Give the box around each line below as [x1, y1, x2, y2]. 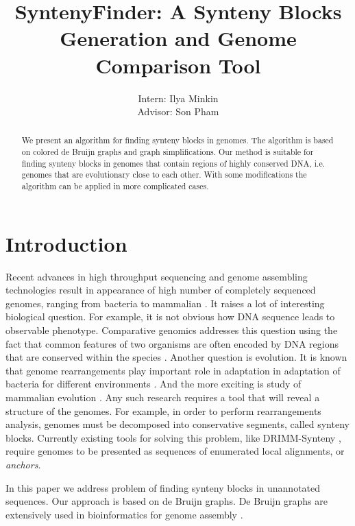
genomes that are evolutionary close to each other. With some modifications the [21, 169, 307, 180]
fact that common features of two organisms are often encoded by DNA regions [5, 336, 339, 350]
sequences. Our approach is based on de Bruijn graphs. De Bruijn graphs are [5, 494, 328, 508]
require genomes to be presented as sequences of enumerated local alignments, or [5, 444, 345, 458]
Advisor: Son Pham [137, 104, 219, 119]
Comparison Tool [95, 51, 261, 79]
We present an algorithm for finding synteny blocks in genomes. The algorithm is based [21, 134, 334, 146]
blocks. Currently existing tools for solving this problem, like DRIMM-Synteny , [5, 430, 341, 444]
